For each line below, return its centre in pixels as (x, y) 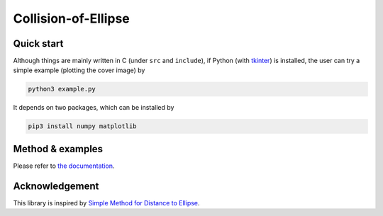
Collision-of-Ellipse (72, 18)
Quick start (38, 44)
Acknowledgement (56, 186)
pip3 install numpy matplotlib (83, 126)
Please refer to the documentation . (64, 166)
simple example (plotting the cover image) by (79, 70)
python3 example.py (62, 89)
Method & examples (58, 149)
